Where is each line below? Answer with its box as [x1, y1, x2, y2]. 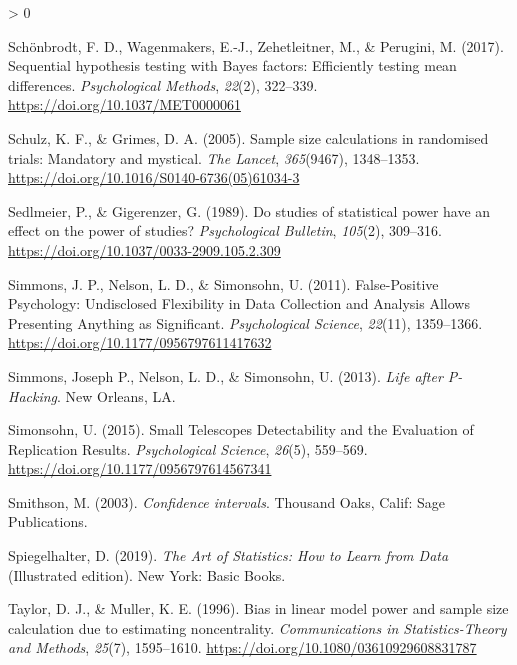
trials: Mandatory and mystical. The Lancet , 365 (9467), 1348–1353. [8, 147, 420, 168]
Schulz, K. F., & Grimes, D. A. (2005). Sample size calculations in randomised [8, 127, 489, 148]
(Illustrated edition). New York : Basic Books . [8, 564, 286, 585]
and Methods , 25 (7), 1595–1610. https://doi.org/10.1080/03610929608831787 [8, 637, 477, 658]
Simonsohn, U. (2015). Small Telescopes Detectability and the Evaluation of [8, 419, 474, 440]
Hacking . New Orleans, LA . [8, 385, 176, 406]
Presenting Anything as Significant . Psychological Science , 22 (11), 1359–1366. [8, 312, 483, 333]
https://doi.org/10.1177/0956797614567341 [8, 458, 272, 479]
